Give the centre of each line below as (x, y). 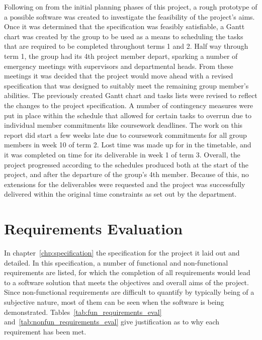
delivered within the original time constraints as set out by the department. (120, 194)
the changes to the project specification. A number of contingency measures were (129, 105)
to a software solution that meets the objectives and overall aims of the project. (126, 282)
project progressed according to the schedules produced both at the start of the (126, 164)
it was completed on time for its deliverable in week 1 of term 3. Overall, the (122, 154)
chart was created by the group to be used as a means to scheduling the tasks (124, 36)
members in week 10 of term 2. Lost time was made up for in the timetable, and (128, 145)
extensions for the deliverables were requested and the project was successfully (125, 184)
